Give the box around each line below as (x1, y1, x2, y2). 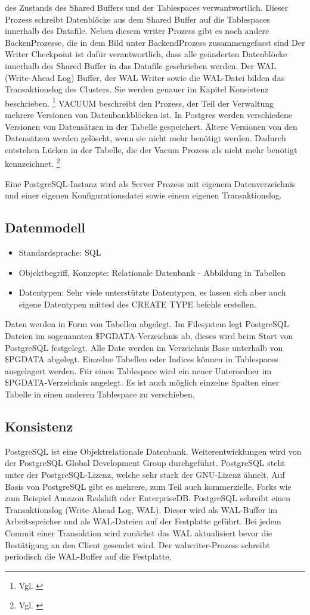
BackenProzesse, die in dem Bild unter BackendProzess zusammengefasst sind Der (5, 36, 305, 48)
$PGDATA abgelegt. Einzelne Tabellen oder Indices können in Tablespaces (5, 353, 278, 365)
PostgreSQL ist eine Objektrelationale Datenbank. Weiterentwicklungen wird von (5, 445, 302, 457)
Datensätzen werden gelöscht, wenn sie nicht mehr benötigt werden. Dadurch (5, 132, 286, 144)
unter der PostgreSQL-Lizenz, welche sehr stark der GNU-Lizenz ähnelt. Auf (5, 468, 285, 480)
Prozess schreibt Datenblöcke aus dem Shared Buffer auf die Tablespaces (5, 13, 270, 25)
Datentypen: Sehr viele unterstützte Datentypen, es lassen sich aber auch (18, 286, 286, 299)
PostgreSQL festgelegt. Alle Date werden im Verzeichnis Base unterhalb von (5, 341, 283, 353)
